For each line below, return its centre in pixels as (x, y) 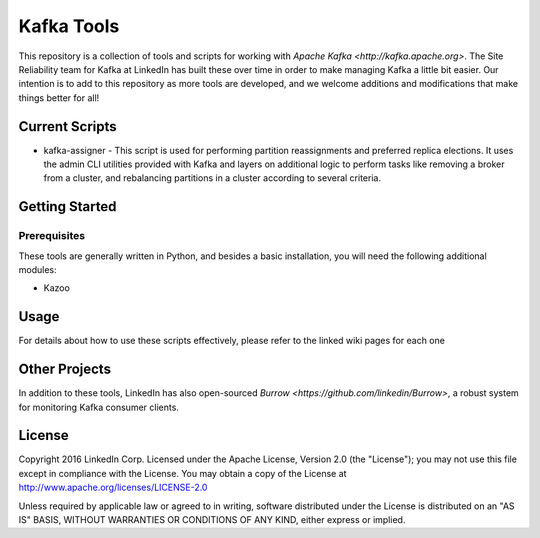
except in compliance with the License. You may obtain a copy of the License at (182, 473)
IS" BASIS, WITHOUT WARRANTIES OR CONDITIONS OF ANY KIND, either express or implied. (212, 520)
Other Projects (65, 369)
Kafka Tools (69, 26)
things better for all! (59, 97)
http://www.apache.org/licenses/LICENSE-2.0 (113, 487)
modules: (37, 269)
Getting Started (67, 206)
